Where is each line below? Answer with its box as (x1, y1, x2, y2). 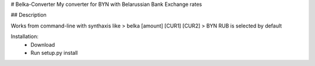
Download (30, 41, 55, 48)
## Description (10, 12, 47, 19)
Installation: (10, 33, 39, 40)
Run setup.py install (30, 49, 78, 56)
